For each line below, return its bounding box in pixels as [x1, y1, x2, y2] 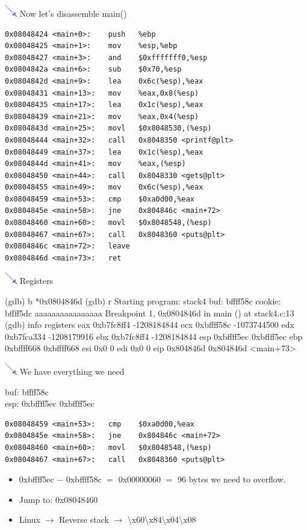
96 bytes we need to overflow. [178, 473, 286, 485]
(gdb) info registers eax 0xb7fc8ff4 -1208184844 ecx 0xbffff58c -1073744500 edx [5, 318, 294, 331]
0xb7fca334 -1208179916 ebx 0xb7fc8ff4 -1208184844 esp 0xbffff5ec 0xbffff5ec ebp [5, 330, 303, 342]
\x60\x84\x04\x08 [127, 513, 196, 526]
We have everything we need [19, 365, 125, 377]
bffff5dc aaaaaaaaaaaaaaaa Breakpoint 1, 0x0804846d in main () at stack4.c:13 [5, 306, 294, 319]
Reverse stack [59, 513, 109, 526]
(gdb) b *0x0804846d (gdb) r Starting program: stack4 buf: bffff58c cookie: [5, 295, 281, 307]
